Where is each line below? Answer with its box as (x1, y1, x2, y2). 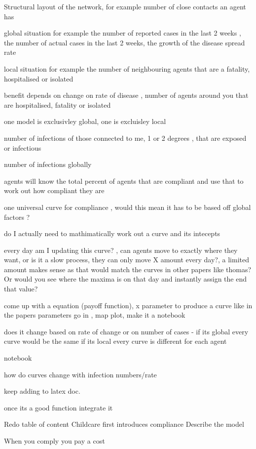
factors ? (4, 211, 30, 222)
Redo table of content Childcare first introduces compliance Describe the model (4, 419, 244, 429)
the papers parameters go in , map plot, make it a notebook (4, 310, 185, 320)
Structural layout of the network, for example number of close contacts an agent (4, 1, 246, 11)
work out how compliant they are (4, 185, 105, 196)
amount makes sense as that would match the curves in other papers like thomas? (4, 264, 252, 274)
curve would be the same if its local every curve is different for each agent (4, 336, 227, 346)
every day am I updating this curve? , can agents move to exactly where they (4, 245, 238, 255)
